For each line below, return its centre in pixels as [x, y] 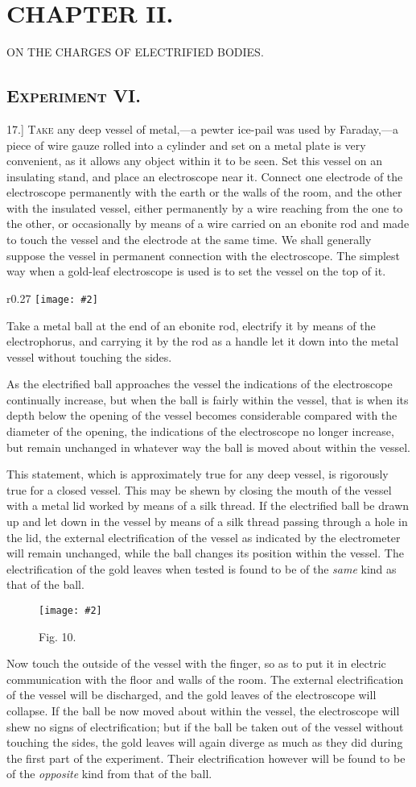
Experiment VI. [74, 95]
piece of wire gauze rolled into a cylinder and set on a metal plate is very [186, 145]
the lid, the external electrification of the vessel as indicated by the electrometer [204, 537]
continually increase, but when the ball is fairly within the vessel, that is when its [208, 399]
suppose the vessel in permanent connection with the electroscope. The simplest [204, 255]
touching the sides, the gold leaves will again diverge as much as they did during [205, 742]
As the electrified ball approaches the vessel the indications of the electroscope [200, 384]
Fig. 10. [58, 636]
